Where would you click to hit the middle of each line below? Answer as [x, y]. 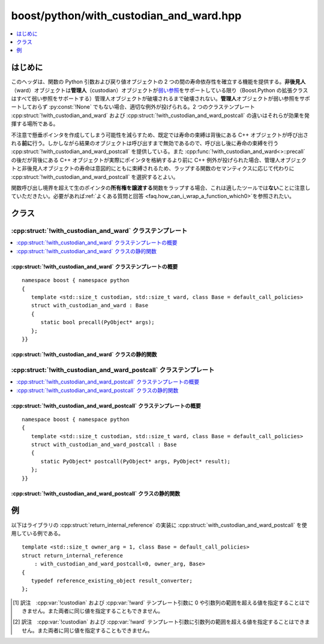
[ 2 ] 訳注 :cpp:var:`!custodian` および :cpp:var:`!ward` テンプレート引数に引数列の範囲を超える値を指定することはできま [161, 622]
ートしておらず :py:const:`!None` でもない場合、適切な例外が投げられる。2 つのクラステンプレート [133, 107]
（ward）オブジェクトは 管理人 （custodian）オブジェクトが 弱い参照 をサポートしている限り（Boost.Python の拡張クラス [160, 90]
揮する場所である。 [35, 124]
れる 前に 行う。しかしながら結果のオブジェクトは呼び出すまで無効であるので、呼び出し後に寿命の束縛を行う [145, 143]
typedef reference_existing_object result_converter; [112, 580]
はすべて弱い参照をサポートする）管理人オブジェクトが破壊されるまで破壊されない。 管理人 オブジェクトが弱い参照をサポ [160, 98]
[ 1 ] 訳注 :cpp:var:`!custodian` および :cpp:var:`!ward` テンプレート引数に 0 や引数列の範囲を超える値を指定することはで [161, 603]
